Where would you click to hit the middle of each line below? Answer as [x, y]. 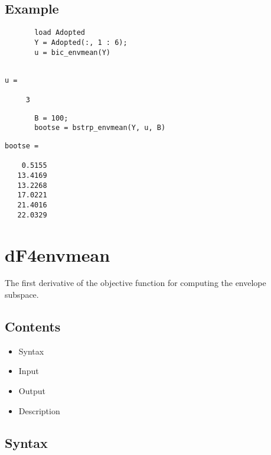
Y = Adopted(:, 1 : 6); [81, 42]
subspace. [22, 295]
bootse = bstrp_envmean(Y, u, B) [100, 128]
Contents [33, 326]
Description [39, 410]
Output [32, 391]
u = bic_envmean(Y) [72, 52]
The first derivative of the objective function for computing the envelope [135, 283]
